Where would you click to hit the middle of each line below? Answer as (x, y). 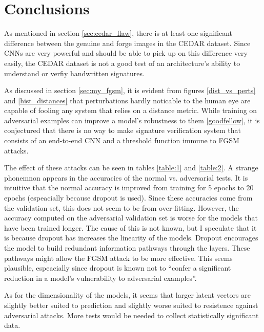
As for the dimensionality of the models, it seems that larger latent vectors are (127, 295)
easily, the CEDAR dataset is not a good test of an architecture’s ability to (122, 63)
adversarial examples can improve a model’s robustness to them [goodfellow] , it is (132, 120)
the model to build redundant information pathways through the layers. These (127, 248)
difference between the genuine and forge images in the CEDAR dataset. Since (127, 43)
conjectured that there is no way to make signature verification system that (123, 130)
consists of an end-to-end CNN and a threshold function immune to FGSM (122, 140)
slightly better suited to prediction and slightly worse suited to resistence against (131, 305)
